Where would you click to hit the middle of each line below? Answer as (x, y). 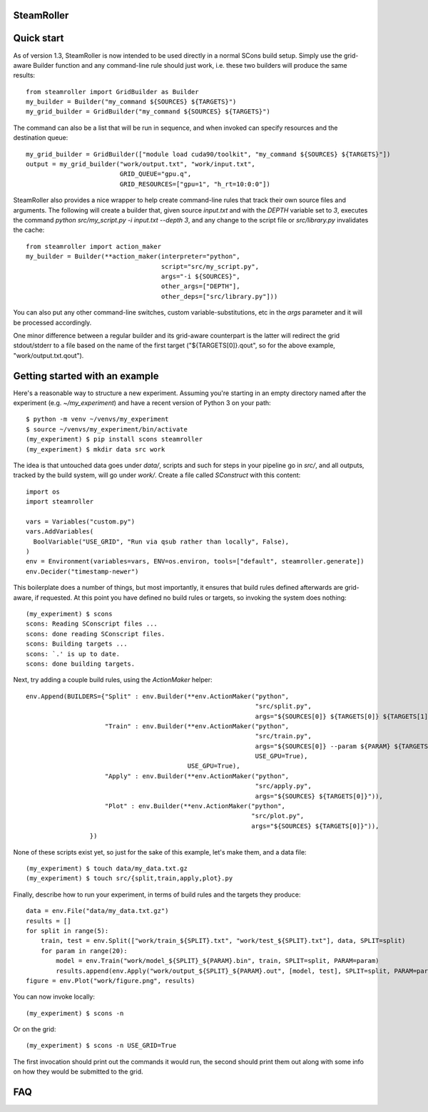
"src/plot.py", (277, 816)
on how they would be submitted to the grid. (78, 1072)
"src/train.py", (283, 736)
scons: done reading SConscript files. (96, 634)
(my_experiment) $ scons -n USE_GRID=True (101, 1046)
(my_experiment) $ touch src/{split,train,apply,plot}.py (129, 878)
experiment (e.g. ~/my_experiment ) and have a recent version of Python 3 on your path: (142, 402)
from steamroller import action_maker (94, 246)
